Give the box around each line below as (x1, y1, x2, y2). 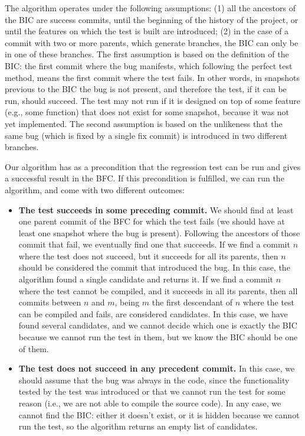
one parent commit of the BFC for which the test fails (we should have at (18, 215, 285, 227)
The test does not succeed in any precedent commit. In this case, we (18, 362, 295, 375)
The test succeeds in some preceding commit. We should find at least (18, 203, 294, 216)
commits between (18, 296, 81, 308)
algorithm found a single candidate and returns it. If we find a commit (18, 273, 273, 285)
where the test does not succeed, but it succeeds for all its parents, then (18, 249, 278, 262)
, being (114, 296, 140, 308)
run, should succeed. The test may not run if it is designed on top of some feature (5, 94, 301, 106)
